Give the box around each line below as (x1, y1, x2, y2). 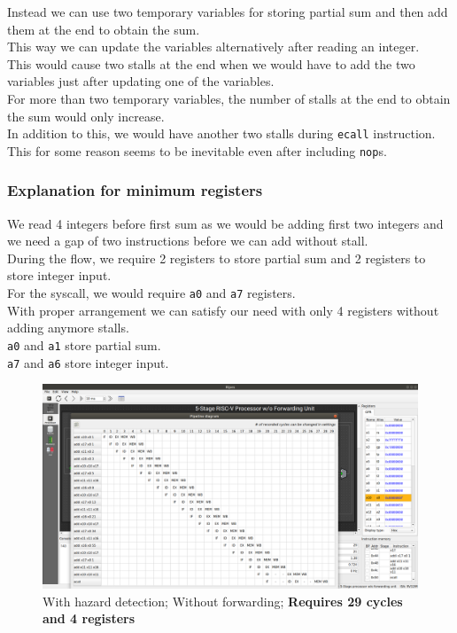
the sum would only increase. (7, 106, 165, 125)
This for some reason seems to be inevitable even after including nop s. (7, 141, 387, 160)
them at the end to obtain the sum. (7, 20, 200, 38)
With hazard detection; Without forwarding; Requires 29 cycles (43, 591, 403, 610)
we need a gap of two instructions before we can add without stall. (7, 231, 368, 250)
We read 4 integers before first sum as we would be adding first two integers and (7, 214, 444, 232)
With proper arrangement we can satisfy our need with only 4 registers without (7, 301, 439, 319)
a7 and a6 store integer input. (7, 353, 169, 371)
